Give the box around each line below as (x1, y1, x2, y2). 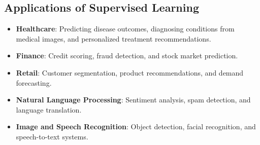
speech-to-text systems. (16, 131, 88, 141)
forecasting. (16, 77, 52, 88)
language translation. (16, 104, 82, 115)
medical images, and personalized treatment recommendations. (16, 33, 211, 44)
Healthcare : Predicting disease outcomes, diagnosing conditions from (16, 23, 235, 34)
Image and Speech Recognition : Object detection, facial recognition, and (16, 121, 256, 132)
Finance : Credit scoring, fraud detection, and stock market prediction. (16, 50, 238, 61)
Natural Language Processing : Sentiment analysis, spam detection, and (16, 94, 251, 105)
